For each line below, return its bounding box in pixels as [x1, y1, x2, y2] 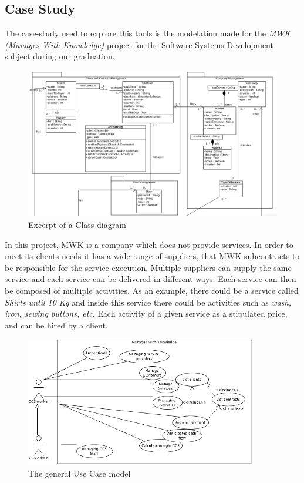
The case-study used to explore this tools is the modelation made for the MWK [5, 27, 291, 39]
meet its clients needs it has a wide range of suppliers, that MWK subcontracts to [5, 250, 300, 262]
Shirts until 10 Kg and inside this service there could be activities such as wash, [5, 296, 292, 308]
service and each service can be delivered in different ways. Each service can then [5, 273, 296, 285]
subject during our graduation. [5, 50, 115, 62]
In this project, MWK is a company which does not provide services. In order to [5, 238, 293, 250]
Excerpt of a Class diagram [28, 219, 126, 231]
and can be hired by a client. [5, 318, 108, 331]
